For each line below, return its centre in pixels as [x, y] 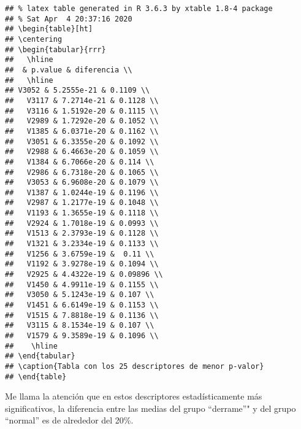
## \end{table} [36, 377]
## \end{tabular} [40, 356]
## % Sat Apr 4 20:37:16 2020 [69, 19]
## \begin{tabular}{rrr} [55, 49]
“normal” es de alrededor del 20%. [69, 420]
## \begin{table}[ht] [49, 29]
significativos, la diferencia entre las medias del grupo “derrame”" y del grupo [150, 408]
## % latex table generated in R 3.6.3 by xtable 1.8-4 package [139, 9]
